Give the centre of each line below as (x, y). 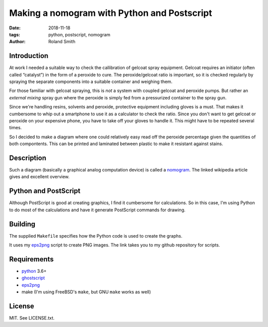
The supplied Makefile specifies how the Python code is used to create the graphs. (96, 236)
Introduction (29, 56)
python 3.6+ (34, 271)
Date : (15, 28)
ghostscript (33, 278)
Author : (17, 42)
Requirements (32, 259)
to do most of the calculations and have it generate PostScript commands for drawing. (97, 210)
